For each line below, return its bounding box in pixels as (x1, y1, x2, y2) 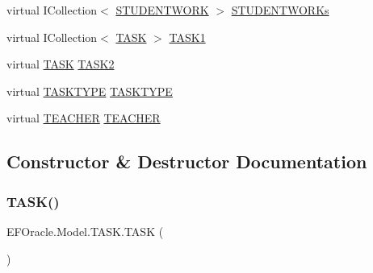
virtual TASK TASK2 (6, 56, 115, 72)
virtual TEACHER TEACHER (6, 110, 161, 126)
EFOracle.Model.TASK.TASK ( (6, 222, 164, 239)
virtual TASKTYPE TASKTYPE (6, 82, 173, 99)
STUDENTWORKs (231, 2, 329, 18)
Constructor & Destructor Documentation (6, 149, 367, 174)
